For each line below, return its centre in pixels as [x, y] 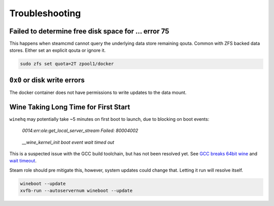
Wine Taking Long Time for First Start [70, 107]
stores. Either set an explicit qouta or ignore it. [58, 50]
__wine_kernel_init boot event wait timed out [68, 142]
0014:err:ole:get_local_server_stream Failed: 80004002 [80, 131]
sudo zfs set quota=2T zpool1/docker [67, 64]
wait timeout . [23, 161]
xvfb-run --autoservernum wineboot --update [76, 191]
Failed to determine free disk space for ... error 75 [89, 31]
